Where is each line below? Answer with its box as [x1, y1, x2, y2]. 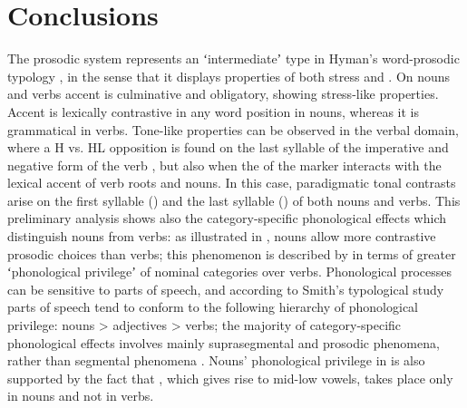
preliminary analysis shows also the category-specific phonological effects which [7, 209, 447, 228]
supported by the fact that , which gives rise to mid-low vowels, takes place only [7, 368, 453, 387]
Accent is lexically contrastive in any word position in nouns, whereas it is [7, 102, 420, 121]
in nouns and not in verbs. [7, 386, 154, 405]
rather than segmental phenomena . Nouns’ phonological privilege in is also [7, 351, 425, 370]
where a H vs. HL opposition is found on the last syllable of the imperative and [7, 138, 449, 157]
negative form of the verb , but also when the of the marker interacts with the [7, 155, 442, 174]
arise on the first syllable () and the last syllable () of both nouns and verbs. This [7, 190, 461, 209]
